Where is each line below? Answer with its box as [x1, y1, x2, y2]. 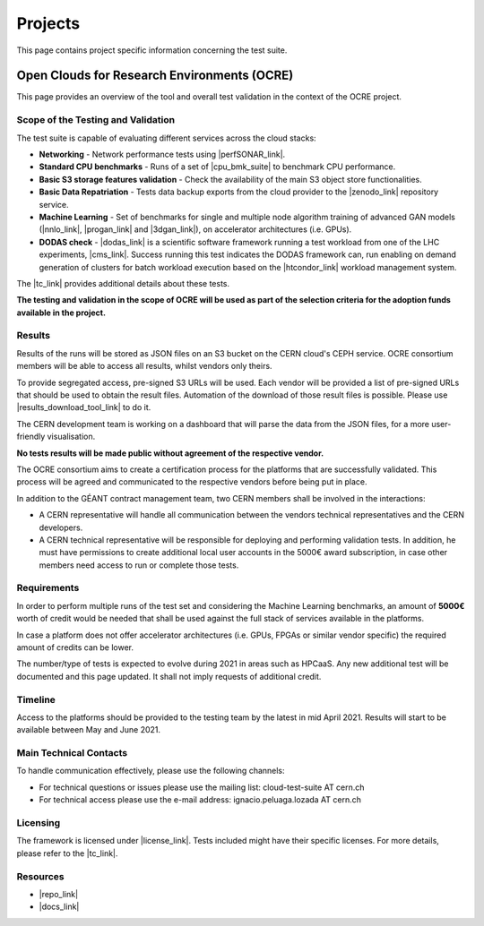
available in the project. [16, 307, 107, 318]
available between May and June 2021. [16, 725, 161, 735]
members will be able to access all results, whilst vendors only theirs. [16, 361, 272, 372]
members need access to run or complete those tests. [39, 560, 239, 570]
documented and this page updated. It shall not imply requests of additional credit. [16, 671, 322, 682]
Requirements [16, 582, 80, 595]
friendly [16, 431, 46, 442]
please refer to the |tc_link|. [16, 847, 118, 859]
